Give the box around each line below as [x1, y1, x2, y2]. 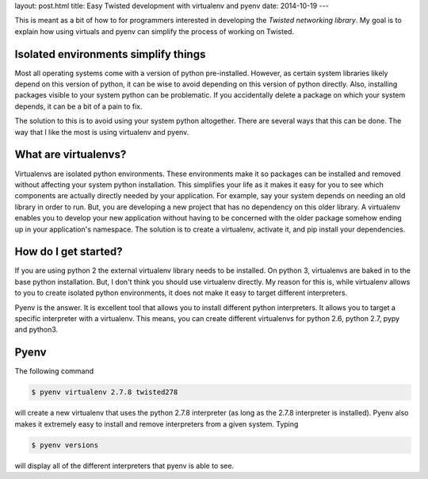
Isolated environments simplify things [14, 48, 206, 61]
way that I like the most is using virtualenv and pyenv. [14, 127, 189, 136]
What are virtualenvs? [14, 148, 127, 162]
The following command [14, 366, 94, 376]
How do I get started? [14, 245, 123, 259]
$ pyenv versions [31, 440, 99, 450]
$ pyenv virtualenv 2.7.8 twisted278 [31, 388, 178, 397]
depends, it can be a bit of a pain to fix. [14, 102, 143, 111]
